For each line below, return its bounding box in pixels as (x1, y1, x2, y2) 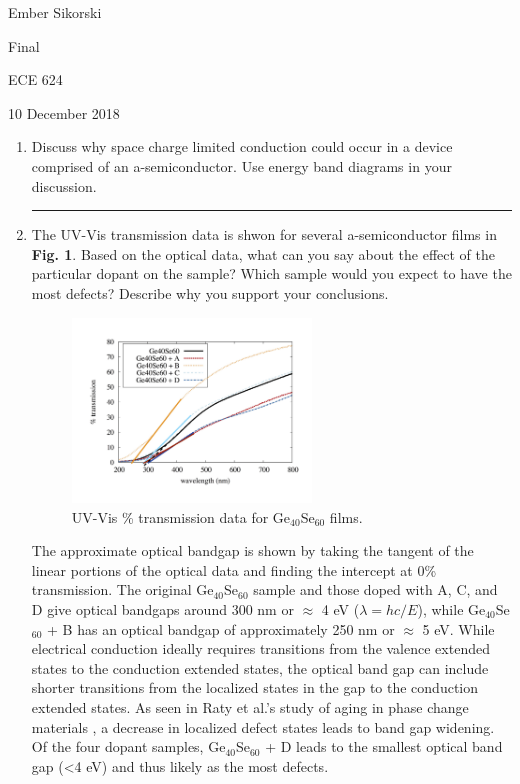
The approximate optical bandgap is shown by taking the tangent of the (31, 540, 474, 561)
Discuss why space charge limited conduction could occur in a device (31, 136, 453, 157)
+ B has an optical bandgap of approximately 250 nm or (47, 618, 395, 639)
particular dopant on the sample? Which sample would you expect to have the (31, 263, 512, 284)
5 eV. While (422, 618, 495, 639)
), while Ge (417, 598, 486, 619)
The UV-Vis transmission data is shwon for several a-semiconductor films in (31, 224, 497, 245)
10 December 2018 (8, 102, 120, 123)
